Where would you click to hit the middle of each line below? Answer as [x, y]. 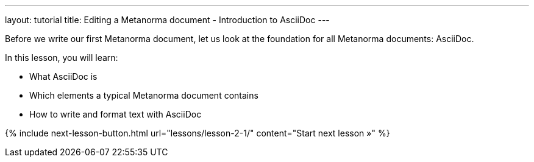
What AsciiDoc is [63, 76]
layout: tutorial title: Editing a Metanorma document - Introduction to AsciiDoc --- [167, 20]
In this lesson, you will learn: [62, 58]
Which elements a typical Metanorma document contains [144, 95]
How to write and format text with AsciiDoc [116, 114]
